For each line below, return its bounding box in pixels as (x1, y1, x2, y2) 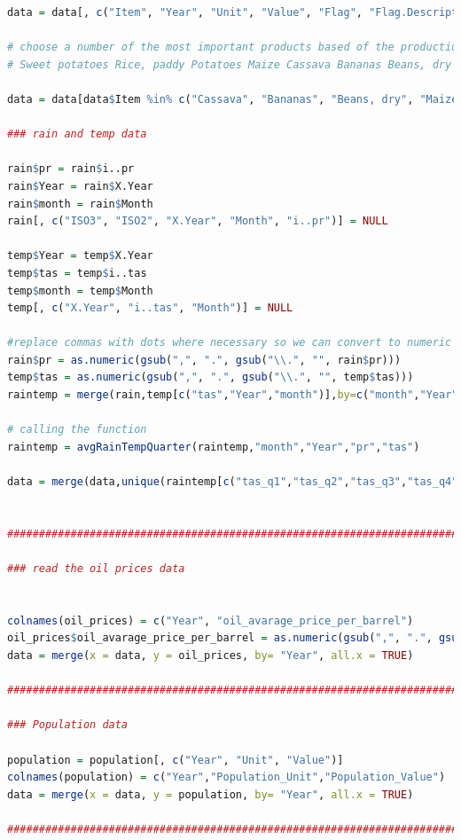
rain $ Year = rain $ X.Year (7, 179, 153, 192)
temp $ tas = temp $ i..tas (7, 266, 147, 279)
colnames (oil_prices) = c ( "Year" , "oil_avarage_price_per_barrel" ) (7, 614, 414, 627)
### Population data (7, 718, 129, 732)
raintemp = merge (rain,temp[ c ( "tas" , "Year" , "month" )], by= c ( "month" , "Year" (7, 389, 458, 402)
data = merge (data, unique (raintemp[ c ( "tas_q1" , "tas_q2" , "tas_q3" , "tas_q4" (7, 475, 458, 489)
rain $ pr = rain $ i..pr (7, 162, 135, 176)
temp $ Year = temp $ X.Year (7, 249, 153, 263)
